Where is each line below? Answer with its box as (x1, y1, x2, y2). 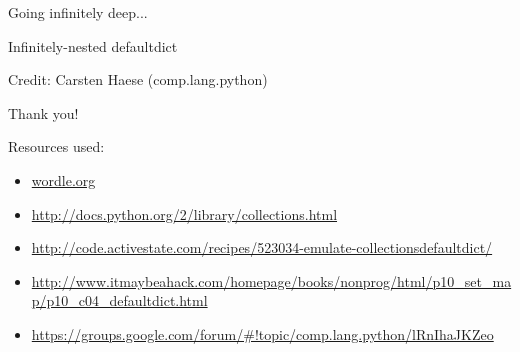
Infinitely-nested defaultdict (8, 35, 178, 56)
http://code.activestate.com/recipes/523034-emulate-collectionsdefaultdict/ (31, 237, 493, 258)
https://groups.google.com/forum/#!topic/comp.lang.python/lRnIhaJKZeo (31, 323, 494, 344)
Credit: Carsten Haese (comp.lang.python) (8, 69, 268, 90)
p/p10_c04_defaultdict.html (31, 290, 208, 311)
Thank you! (8, 102, 79, 123)
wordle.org (31, 169, 96, 190)
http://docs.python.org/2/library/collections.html (31, 203, 338, 224)
